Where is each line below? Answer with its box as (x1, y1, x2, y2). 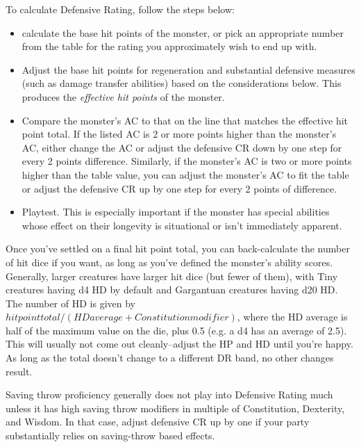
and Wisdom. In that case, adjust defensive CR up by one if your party (6, 414, 310, 429)
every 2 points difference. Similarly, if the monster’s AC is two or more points (22, 154, 352, 168)
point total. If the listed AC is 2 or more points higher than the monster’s (22, 127, 337, 141)
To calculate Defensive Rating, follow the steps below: (6, 2, 235, 16)
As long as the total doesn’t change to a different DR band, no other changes (6, 350, 334, 365)
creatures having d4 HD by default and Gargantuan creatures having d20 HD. (6, 282, 338, 297)
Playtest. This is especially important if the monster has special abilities (22, 204, 330, 219)
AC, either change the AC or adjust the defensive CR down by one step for (22, 140, 342, 154)
